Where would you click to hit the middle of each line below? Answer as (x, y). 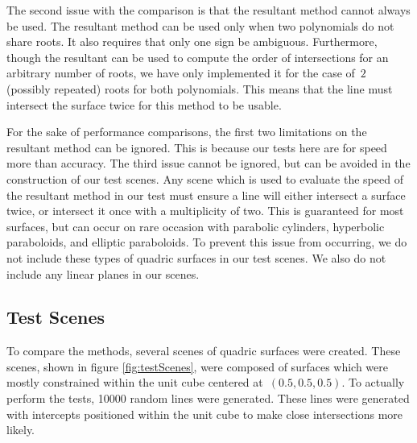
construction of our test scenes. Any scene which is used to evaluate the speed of (205, 178)
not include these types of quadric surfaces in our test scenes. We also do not (196, 257)
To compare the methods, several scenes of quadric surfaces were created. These (204, 351)
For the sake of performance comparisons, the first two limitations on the (187, 132)
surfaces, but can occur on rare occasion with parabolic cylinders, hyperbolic (196, 226)
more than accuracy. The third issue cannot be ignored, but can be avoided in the (208, 163)
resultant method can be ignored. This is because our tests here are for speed (197, 147)
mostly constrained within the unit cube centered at (135, 382)
